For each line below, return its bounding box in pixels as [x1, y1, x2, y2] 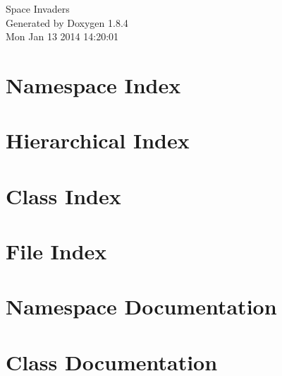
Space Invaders [6, 1, 70, 16]
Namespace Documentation [6, 292, 277, 321]
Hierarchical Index [6, 126, 190, 155]
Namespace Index [6, 70, 181, 99]
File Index [6, 237, 107, 266]
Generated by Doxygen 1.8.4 [6, 15, 128, 30]
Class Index [6, 181, 121, 210]
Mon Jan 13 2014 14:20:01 [6, 29, 119, 44]
